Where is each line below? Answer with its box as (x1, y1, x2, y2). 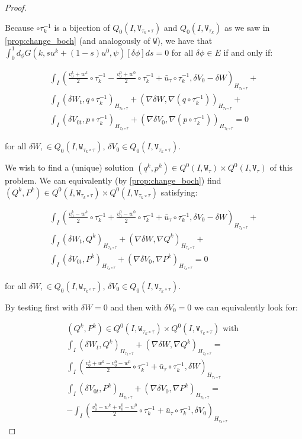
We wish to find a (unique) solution (5, 161, 134, 174)
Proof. (5, 1, 27, 13)
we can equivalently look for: (194, 300, 298, 313)
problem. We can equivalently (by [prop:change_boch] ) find (5, 174, 221, 187)
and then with (110, 300, 162, 313)
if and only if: (223, 46, 273, 58)
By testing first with (5, 300, 79, 313)
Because (5, 21, 34, 33)
